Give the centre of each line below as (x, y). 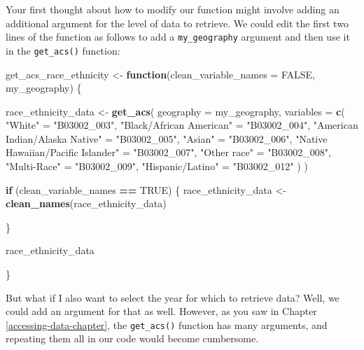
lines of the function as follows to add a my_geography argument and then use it (178, 37)
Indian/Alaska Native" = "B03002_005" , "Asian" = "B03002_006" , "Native (167, 138)
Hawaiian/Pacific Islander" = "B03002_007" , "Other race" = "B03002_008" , (168, 152)
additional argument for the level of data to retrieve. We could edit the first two (177, 23)
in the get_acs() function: (63, 50)
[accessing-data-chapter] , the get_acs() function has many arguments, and (167, 324)
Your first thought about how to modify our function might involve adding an (173, 9)
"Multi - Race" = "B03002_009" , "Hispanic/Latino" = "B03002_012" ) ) (157, 166)
